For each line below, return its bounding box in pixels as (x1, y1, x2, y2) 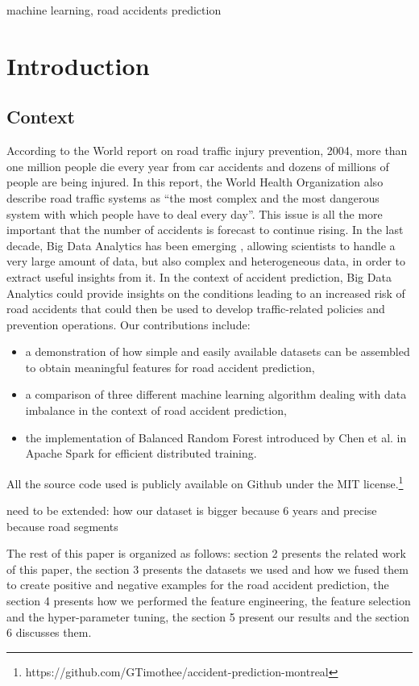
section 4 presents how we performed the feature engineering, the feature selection (6, 592, 411, 609)
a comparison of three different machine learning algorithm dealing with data (25, 386, 407, 403)
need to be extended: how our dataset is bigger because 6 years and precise (6, 502, 377, 519)
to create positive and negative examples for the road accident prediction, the (6, 576, 389, 593)
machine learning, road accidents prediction (6, 2, 222, 18)
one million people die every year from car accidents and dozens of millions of (6, 157, 389, 174)
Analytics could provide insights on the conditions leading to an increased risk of (6, 284, 405, 301)
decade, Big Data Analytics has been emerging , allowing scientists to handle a (6, 236, 396, 253)
